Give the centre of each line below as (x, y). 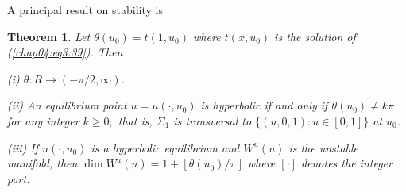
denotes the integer (346, 163)
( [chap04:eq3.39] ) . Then (65, 52)
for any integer (43, 120)
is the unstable (324, 147)
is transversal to (213, 120)
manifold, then (43, 163)
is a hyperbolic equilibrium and (165, 147)
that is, (135, 120)
